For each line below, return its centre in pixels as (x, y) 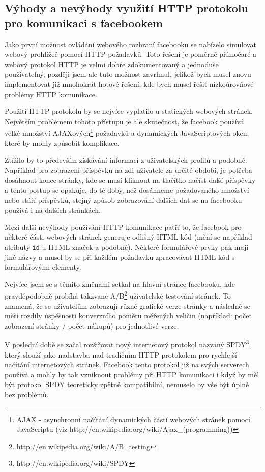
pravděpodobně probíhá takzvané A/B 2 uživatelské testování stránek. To (118, 295)
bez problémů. (27, 394)
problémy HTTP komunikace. (51, 94)
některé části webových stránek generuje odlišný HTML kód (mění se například (128, 237)
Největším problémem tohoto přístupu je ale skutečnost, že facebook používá (124, 121)
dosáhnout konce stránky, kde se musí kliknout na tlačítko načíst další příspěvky (130, 180)
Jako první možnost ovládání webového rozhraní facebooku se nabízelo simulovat (130, 44)
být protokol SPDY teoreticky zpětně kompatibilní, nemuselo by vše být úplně (127, 384)
